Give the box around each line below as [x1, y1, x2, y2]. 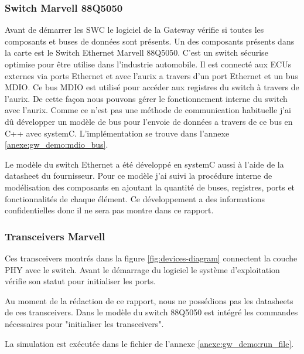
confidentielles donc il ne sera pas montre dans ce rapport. [5, 204, 214, 216]
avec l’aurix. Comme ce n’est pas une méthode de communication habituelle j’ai [5, 104, 291, 116]
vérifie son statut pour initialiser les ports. [5, 275, 156, 287]
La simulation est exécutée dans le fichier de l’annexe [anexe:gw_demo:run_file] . [5, 337, 294, 349]
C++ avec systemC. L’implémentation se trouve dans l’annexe [5, 127, 230, 139]
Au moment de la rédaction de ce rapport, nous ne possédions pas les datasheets [5, 294, 293, 307]
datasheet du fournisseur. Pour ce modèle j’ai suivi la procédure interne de [5, 169, 272, 182]
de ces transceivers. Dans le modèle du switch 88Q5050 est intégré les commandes [5, 306, 298, 318]
